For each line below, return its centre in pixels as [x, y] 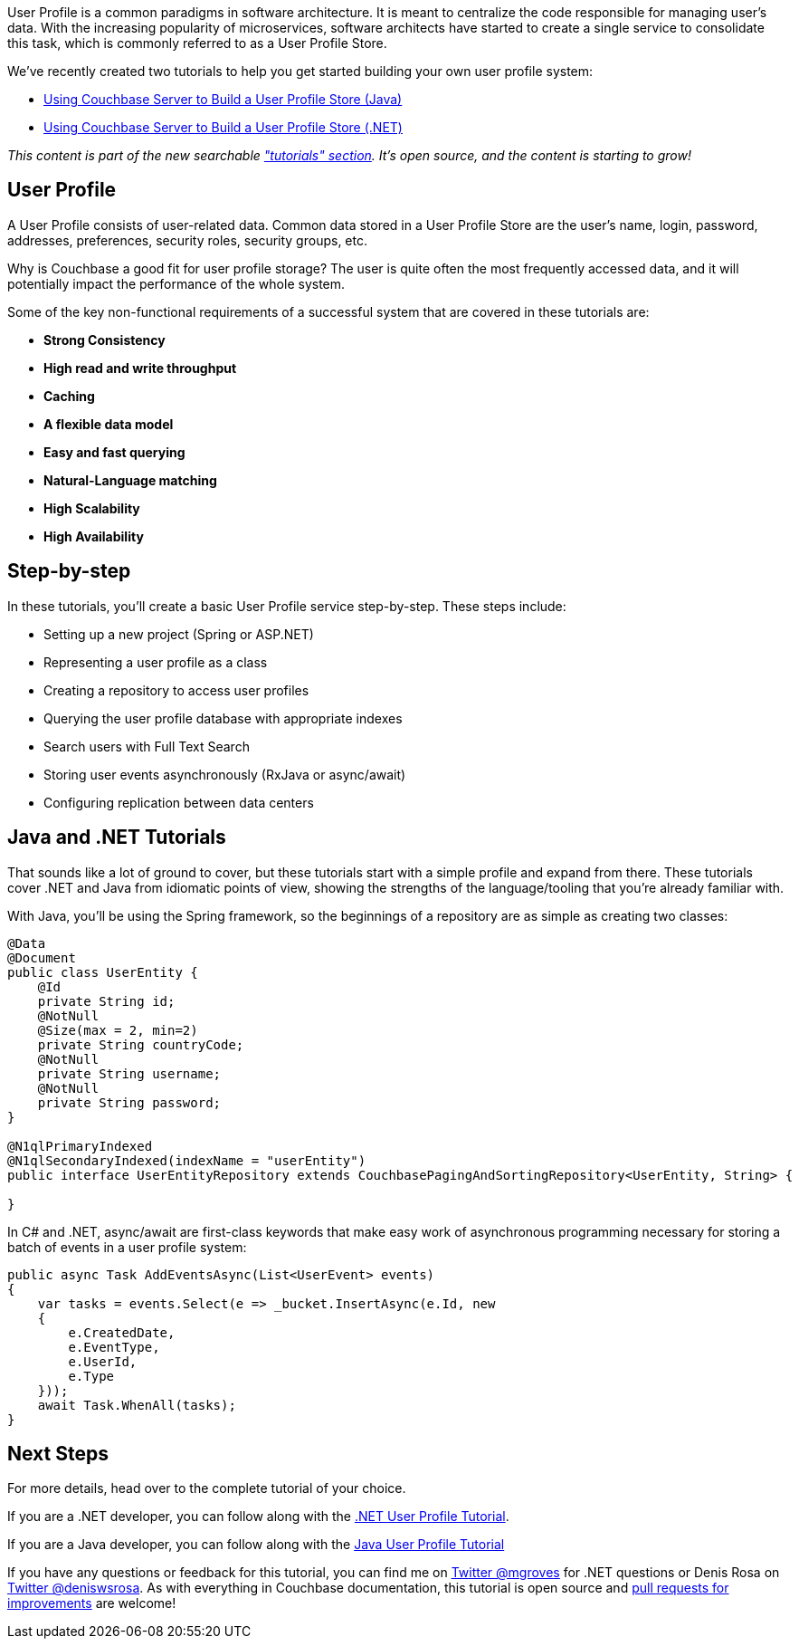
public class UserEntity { [103, 972]
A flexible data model [109, 424]
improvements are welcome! [92, 1603]
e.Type [91, 1376]
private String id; [106, 1001]
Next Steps [58, 1453]
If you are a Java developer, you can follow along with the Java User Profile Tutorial [256, 1545]
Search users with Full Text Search [147, 746]
